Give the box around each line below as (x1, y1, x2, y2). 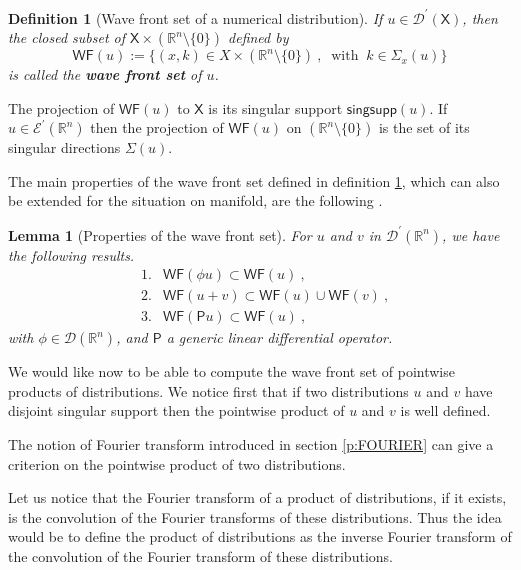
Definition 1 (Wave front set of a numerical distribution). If (8, 7, 383, 28)
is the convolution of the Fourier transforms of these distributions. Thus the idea (8, 506, 502, 527)
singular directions (8, 137, 121, 158)
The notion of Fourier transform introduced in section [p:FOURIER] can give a (8, 434, 494, 455)
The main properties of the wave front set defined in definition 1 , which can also (8, 170, 500, 191)
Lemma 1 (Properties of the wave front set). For (8, 224, 312, 245)
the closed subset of (8, 27, 126, 48)
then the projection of (90, 117, 224, 138)
